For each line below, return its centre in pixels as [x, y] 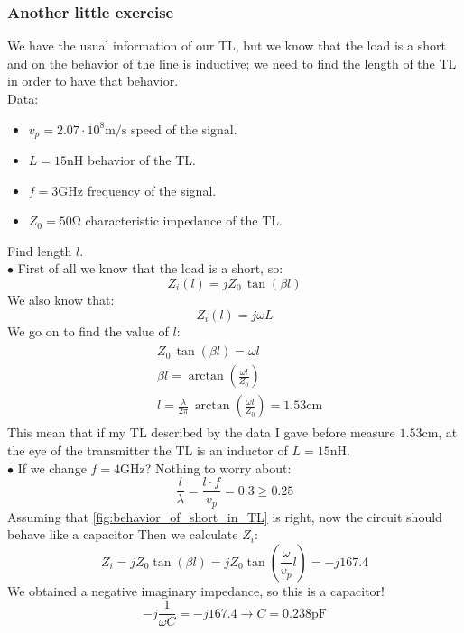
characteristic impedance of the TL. [184, 220]
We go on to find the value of [88, 330]
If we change [52, 468]
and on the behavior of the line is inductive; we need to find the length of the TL [232, 63]
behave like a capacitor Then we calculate [123, 534]
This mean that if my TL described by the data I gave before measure [201, 432]
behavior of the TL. [141, 160]
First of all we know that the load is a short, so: [150, 268]
